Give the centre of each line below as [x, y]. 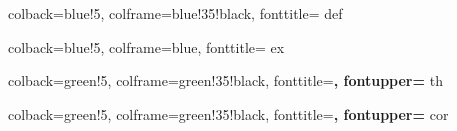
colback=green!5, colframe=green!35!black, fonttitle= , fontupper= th [225, 80]
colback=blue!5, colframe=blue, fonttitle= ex [146, 46]
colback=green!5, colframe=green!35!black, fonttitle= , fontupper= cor [228, 113]
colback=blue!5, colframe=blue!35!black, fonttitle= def [175, 13]
